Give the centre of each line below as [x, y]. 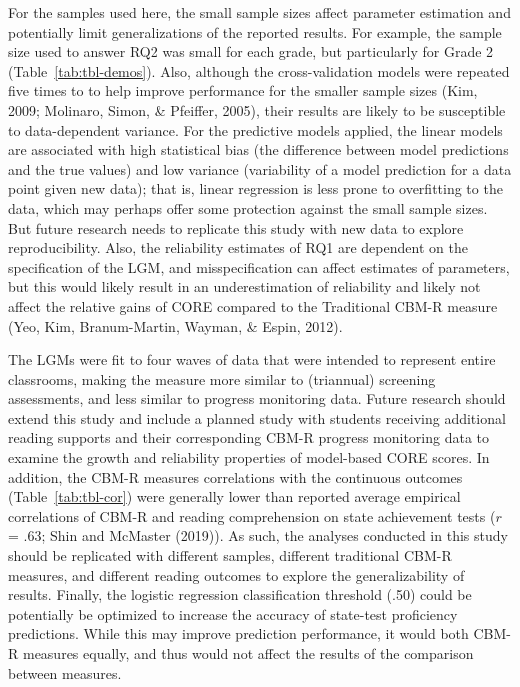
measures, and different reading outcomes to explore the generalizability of [236, 574]
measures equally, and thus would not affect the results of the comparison [248, 653]
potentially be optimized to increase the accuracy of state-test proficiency [233, 613]
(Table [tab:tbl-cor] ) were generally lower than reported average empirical [234, 496]
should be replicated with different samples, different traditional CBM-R [230, 555]
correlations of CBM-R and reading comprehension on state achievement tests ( [252, 515]
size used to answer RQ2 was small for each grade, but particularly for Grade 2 [251, 51]
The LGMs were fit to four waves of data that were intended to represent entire [252, 359]
